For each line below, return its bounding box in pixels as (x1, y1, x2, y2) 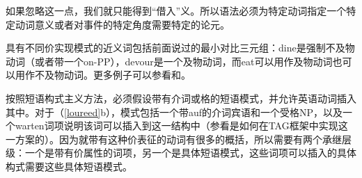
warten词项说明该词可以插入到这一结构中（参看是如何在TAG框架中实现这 (15, 118, 348, 133)
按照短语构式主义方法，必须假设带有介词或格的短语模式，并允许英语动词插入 (6, 90, 356, 105)
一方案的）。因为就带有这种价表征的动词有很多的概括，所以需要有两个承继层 (6, 131, 352, 146)
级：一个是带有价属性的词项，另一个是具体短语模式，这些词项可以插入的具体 (6, 145, 356, 160)
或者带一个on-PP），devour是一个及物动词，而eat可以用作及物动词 (34, 54, 333, 68)
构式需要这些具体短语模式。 (6, 159, 132, 173)
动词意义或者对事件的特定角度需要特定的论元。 (15, 17, 230, 31)
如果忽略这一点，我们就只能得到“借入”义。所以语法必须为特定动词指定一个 (6, 3, 347, 17)
